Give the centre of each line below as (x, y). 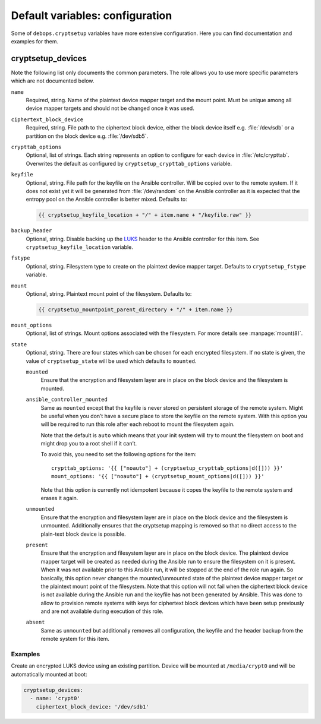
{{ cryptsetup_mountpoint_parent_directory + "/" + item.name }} (136, 310)
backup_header (32, 231)
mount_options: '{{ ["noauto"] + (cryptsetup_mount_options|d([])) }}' (158, 476)
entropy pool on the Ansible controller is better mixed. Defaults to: (106, 200)
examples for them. (35, 41)
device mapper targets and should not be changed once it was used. (110, 108)
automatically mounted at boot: (49, 674)
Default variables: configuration (92, 15)
